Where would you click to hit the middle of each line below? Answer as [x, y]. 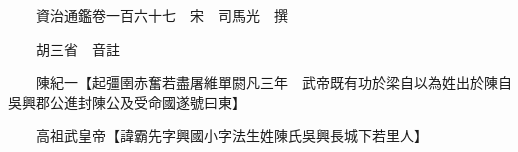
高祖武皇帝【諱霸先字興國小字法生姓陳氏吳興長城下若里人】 [231, 135]
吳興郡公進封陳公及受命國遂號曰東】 [127, 101]
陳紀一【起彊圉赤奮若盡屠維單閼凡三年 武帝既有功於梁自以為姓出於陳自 [273, 82]
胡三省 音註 [77, 48]
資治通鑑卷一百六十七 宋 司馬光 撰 [161, 15]
